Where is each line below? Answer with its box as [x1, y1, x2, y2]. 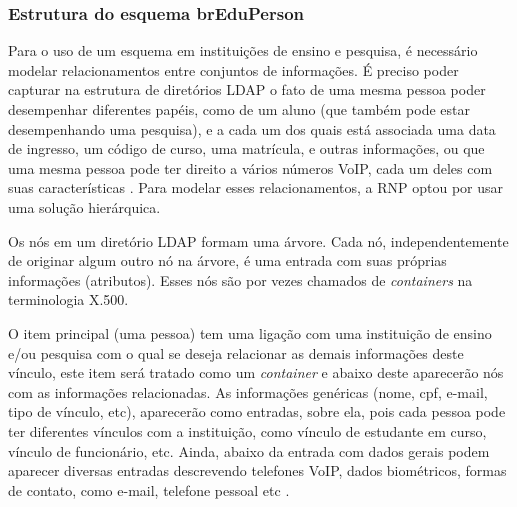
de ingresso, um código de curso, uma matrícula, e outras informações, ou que [8, 138, 485, 159]
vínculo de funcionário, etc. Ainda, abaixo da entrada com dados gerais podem [8, 440, 490, 461]
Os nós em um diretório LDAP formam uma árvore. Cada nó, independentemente [8, 230, 509, 251]
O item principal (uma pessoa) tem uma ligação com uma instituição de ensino [8, 322, 492, 343]
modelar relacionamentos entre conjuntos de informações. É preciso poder [8, 59, 459, 80]
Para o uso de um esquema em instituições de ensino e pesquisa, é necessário [8, 40, 478, 61]
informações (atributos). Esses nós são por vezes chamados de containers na [8, 269, 473, 290]
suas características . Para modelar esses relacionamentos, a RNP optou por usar [8, 177, 503, 198]
